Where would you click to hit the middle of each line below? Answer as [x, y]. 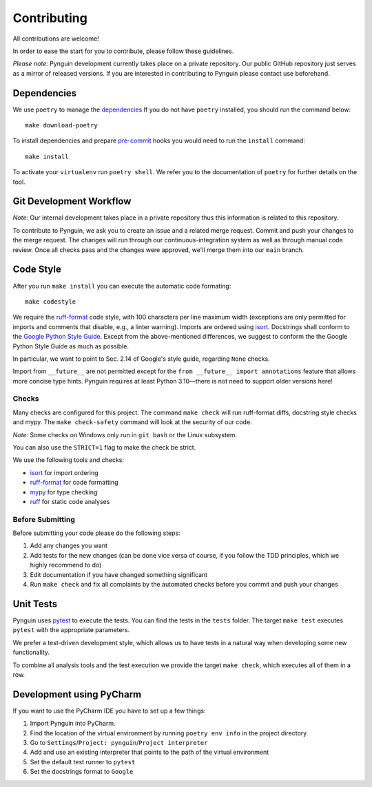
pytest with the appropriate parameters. [71, 630]
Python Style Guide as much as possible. [71, 346]
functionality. [31, 652]
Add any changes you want [69, 546]
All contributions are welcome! [56, 39]
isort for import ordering [64, 472]
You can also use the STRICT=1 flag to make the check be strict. [104, 447]
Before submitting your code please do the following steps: [96, 533]
